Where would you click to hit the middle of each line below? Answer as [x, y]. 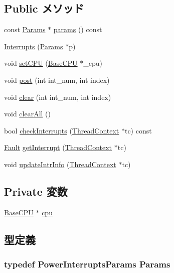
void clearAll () [28, 114]
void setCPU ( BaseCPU [41, 63]
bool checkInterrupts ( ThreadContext [62, 130]
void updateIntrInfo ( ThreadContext [60, 164]
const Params [25, 29]
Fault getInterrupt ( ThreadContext [58, 147]
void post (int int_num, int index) [57, 80]
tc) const [138, 130]
